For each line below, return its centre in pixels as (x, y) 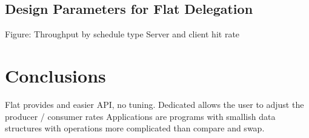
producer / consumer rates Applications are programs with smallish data (140, 116)
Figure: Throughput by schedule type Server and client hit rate (122, 34)
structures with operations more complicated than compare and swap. (135, 128)
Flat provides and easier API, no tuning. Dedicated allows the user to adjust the (154, 104)
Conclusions (55, 75)
